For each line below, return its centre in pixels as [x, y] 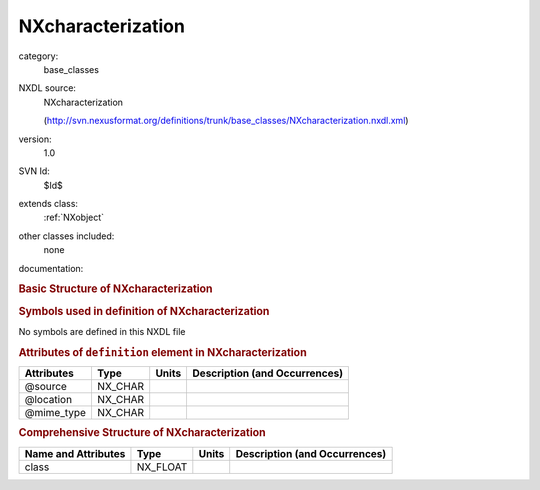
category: [38, 56]
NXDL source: [47, 88]
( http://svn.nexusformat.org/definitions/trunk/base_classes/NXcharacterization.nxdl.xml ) [226, 121]
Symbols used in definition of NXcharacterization [144, 311]
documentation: [51, 268]
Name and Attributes [75, 453]
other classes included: [66, 236]
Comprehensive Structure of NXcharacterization [142, 433]
